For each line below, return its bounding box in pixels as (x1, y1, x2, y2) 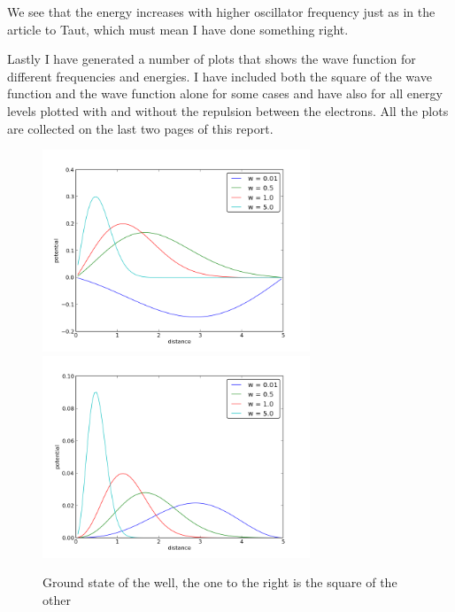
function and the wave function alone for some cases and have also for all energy (7, 84, 443, 103)
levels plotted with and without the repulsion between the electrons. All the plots (7, 101, 449, 120)
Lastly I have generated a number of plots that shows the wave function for (7, 50, 416, 68)
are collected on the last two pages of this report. (7, 119, 274, 137)
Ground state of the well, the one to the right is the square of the (42, 573, 397, 592)
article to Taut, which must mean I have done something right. (7, 19, 349, 38)
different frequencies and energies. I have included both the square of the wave (7, 66, 432, 85)
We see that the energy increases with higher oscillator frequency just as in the (7, 3, 436, 20)
